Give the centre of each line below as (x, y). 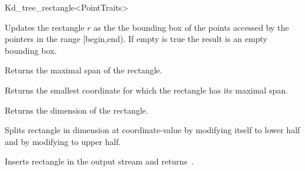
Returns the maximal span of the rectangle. (84, 70)
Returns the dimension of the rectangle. (77, 110)
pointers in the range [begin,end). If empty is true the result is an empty (136, 39)
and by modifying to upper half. (63, 141)
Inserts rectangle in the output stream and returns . (99, 161)
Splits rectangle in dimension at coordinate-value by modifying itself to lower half (152, 130)
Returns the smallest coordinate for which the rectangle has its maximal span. (147, 90)
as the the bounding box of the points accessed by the (191, 27)
